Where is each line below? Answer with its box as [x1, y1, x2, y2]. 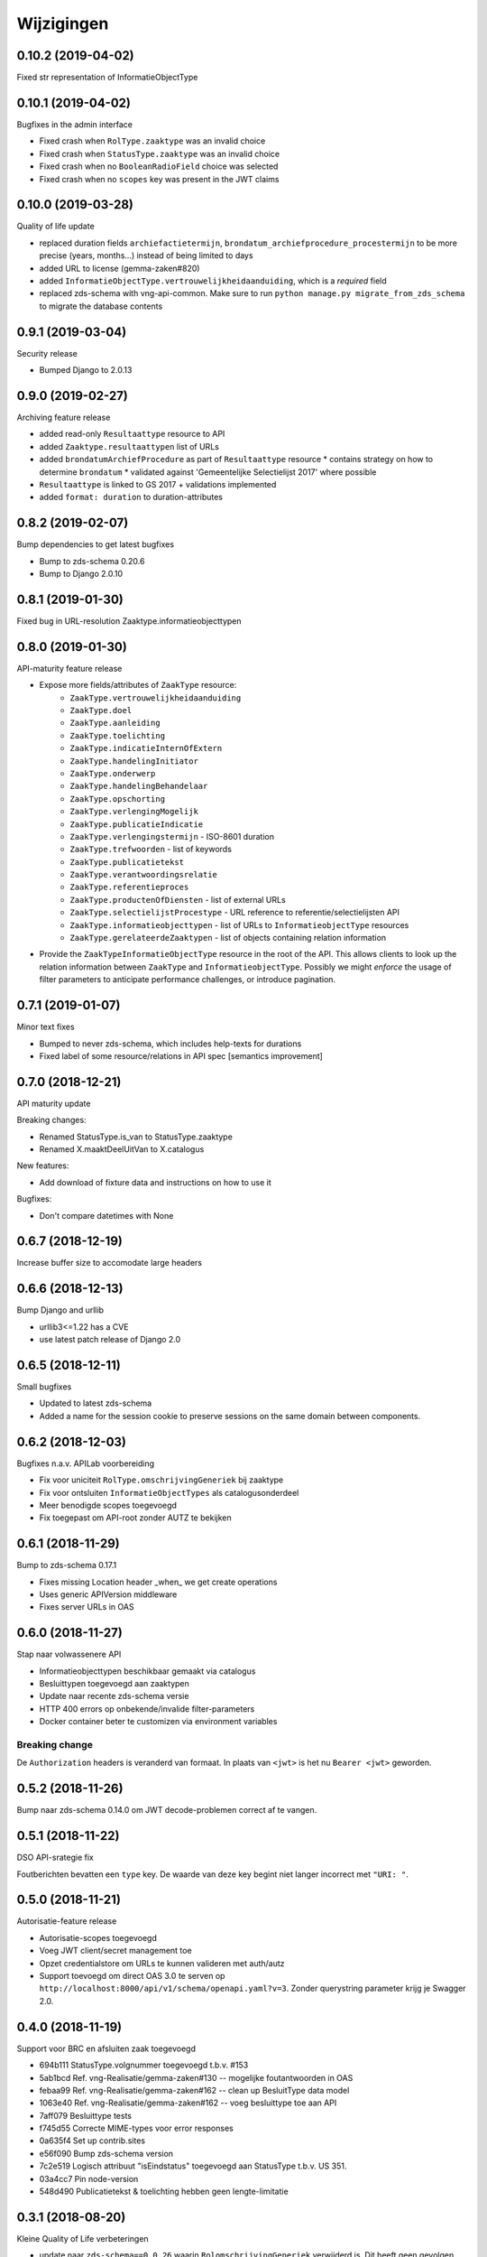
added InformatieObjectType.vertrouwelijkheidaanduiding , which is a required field [39, 275, 387, 286]
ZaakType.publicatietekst [69, 857, 185, 867]
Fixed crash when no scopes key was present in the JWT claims [39, 173, 280, 184]
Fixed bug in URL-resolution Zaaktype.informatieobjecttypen [16, 615, 243, 627]
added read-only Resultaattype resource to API [39, 429, 225, 440]
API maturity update [16, 1098, 91, 1109]
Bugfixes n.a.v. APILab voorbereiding [16, 1458, 155, 1469]
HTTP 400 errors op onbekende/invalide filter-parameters [39, 1703, 255, 1714]
